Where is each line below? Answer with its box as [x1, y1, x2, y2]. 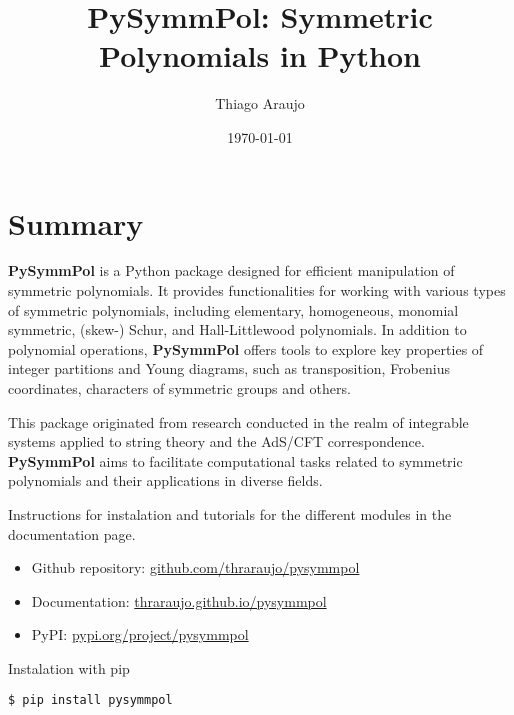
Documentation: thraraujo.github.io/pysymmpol [31, 590, 327, 611]
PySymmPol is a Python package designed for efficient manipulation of [8, 260, 455, 281]
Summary [8, 202, 144, 243]
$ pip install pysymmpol [8, 692, 173, 707]
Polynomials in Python [99, 35, 421, 76]
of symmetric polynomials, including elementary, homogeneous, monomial [8, 299, 459, 320]
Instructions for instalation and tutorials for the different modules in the [8, 503, 452, 524]
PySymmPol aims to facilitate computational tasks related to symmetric [8, 450, 463, 471]
